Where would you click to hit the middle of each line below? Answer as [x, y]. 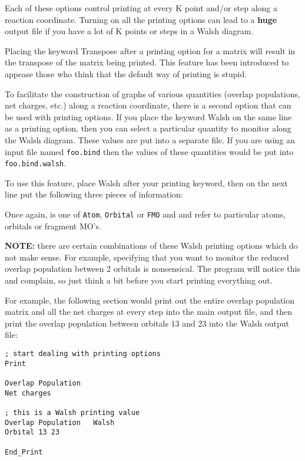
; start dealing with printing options [83, 354]
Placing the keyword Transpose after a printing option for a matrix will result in [150, 50]
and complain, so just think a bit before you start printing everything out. [139, 280]
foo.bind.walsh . [36, 163]
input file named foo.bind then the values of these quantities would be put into [149, 151]
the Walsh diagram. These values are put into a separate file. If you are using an [150, 139]
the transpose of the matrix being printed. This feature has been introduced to [147, 62]
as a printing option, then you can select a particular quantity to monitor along [148, 128]
